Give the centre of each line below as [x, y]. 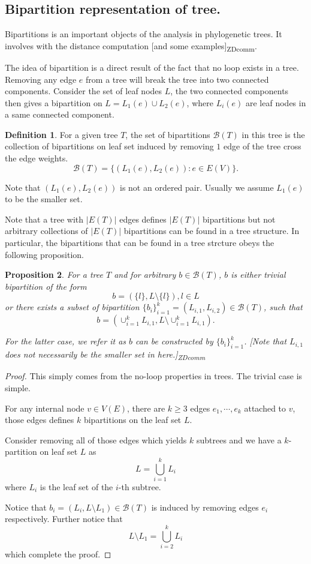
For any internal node [45, 408]
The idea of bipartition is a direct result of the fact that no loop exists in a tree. [152, 67]
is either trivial [258, 274]
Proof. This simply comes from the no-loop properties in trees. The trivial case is [154, 376]
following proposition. [44, 254]
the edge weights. [37, 158]
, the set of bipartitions [168, 134]
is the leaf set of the [76, 487]
